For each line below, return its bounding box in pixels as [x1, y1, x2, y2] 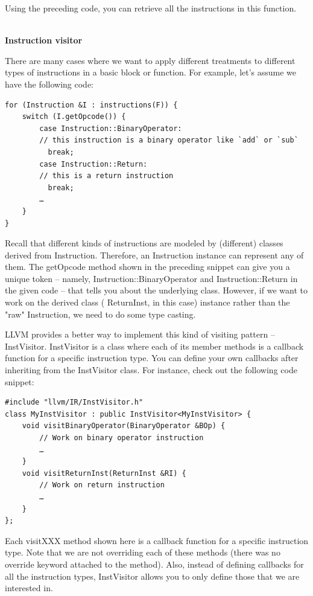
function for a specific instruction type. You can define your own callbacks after [5, 351, 299, 364]
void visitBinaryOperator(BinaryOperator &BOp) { [22, 421, 226, 431]
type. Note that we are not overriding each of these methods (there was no [5, 546, 280, 559]
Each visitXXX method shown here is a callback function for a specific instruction [5, 534, 309, 546]
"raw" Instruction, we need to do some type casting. [5, 307, 196, 320]
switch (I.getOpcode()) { [22, 112, 126, 121]
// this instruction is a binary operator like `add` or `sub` [39, 136, 299, 145]
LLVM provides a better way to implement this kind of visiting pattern [5, 328, 268, 341]
